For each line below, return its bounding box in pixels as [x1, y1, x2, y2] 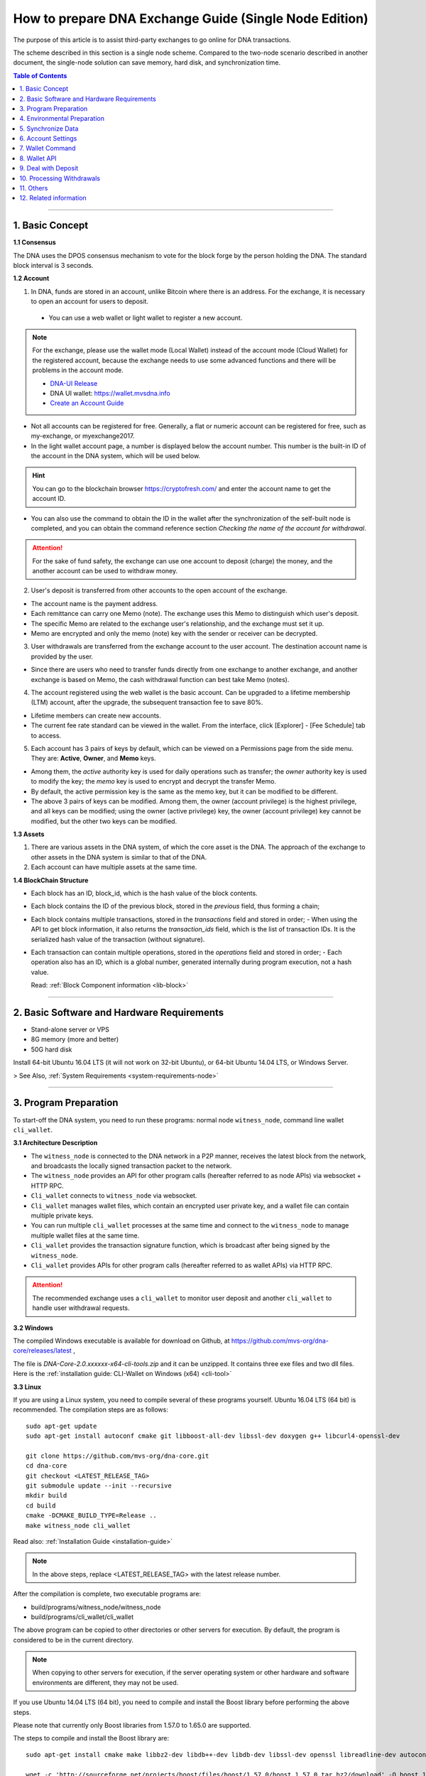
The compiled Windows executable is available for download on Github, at [13, 1336, 230, 1345]
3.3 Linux [13, 1382, 42, 1391]
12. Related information [19, 194, 87, 202]
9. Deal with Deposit [19, 164, 79, 173]
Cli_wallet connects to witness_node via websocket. [31, 1191, 197, 1200]
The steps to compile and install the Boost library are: [13, 1734, 170, 1743]
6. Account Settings [19, 134, 77, 143]
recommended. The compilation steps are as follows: [13, 1405, 168, 1414]
